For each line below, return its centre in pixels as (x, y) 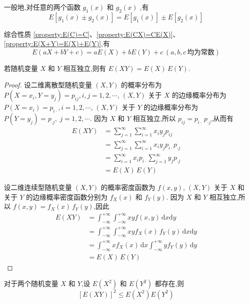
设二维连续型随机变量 (38, 187)
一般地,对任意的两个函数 (42, 7)
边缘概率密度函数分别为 (70, 196)
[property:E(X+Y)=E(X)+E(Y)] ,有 (57, 43)
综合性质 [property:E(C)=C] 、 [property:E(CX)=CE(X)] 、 (92, 34)
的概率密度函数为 (128, 187)
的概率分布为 (141, 84)
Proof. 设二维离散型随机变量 (48, 84)
